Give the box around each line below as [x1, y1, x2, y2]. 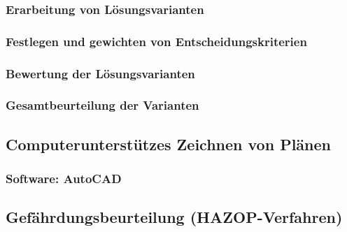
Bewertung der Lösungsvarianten [6, 64, 195, 82]
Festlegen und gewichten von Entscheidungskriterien [6, 32, 307, 50]
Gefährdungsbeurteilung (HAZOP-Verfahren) [6, 206, 343, 228]
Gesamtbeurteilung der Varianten [6, 96, 199, 114]
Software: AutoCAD [6, 170, 122, 187]
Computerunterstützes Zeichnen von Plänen [6, 133, 331, 154]
